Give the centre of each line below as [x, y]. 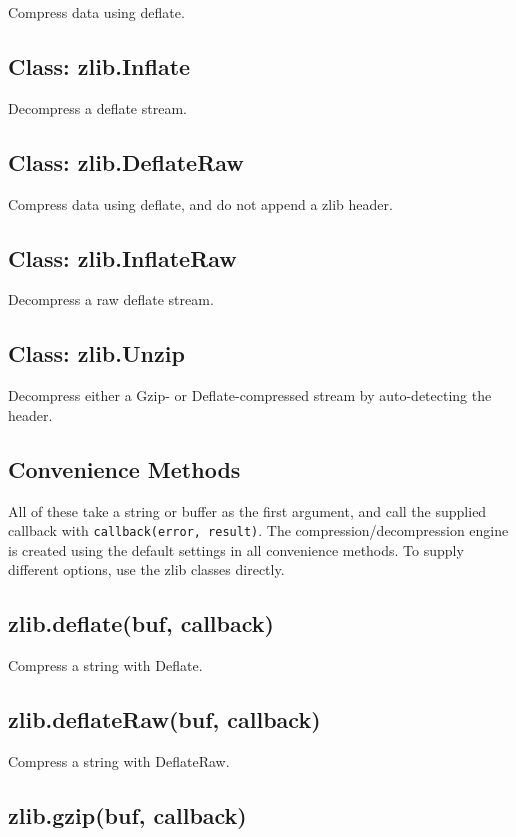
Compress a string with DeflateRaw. [119, 761]
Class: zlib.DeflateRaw [126, 161]
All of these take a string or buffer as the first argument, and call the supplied [247, 510]
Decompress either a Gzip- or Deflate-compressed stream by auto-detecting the [250, 395]
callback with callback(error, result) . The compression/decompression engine [258, 530]
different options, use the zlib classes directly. [146, 569]
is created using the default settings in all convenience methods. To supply [236, 549]
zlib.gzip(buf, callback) [127, 815]
